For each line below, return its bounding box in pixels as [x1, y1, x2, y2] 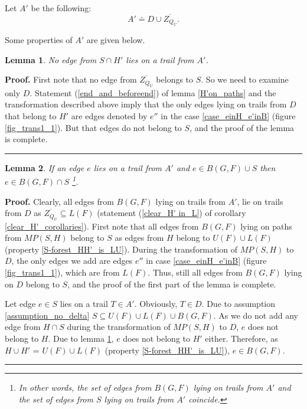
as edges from [115, 231, 164, 244]
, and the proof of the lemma [190, 121, 295, 133]
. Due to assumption [201, 297, 276, 310]
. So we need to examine [201, 73, 289, 86]
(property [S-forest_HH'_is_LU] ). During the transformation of [5, 243, 238, 255]
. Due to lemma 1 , [48, 332, 114, 344]
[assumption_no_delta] [5, 309, 90, 321]
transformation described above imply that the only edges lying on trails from [5, 98, 287, 110]
